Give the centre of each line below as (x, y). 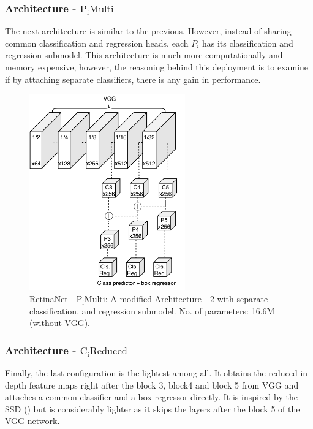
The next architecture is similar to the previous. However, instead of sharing (148, 31)
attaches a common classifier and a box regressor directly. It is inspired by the (151, 397)
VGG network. (32, 421)
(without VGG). (60, 323)
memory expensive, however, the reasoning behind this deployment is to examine (157, 67)
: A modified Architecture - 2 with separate (187, 299)
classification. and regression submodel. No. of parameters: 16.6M (152, 310)
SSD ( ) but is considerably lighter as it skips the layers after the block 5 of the (153, 408)
